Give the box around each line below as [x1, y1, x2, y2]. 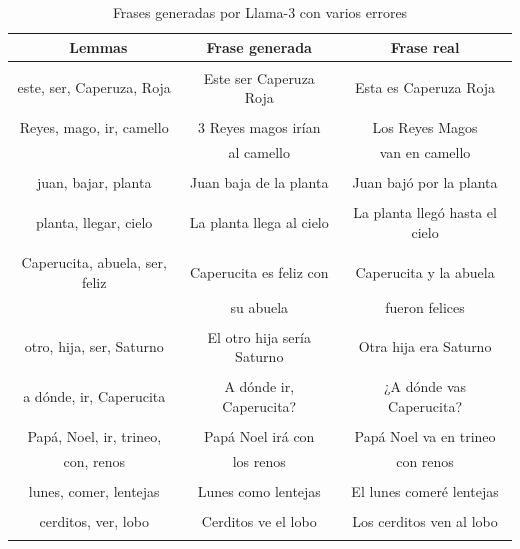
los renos [232, 450, 286, 471]
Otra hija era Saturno [358, 336, 492, 357]
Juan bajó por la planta [352, 172, 498, 193]
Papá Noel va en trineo [354, 426, 496, 446]
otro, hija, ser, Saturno [24, 336, 164, 357]
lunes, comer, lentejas [28, 480, 160, 501]
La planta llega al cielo [189, 212, 329, 233]
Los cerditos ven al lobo [352, 511, 498, 532]
